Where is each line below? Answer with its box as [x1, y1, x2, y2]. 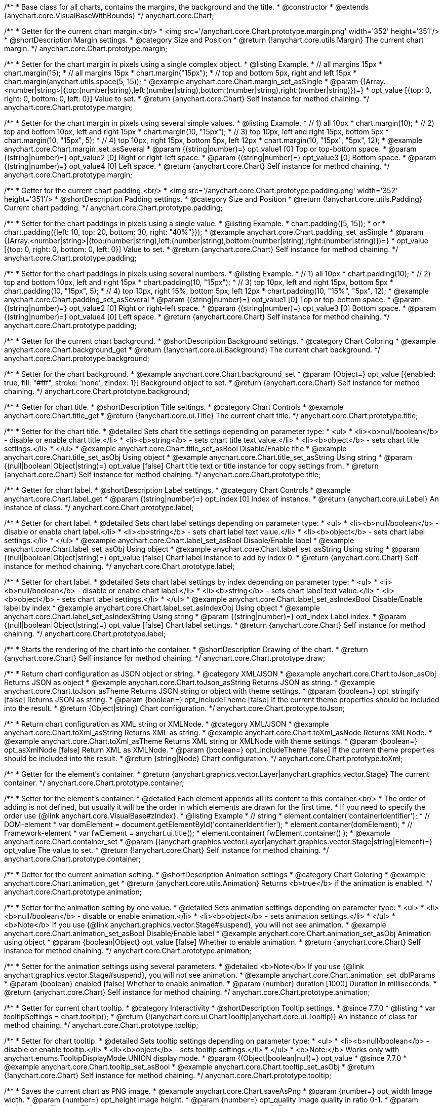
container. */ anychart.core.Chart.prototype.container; [4, 778, 184, 787]
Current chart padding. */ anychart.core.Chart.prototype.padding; [4, 203, 223, 212]
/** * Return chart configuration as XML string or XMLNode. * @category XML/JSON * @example [4, 720, 329, 728]
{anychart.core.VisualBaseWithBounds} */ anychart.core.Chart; [4, 11, 214, 20]
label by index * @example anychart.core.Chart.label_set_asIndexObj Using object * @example [4, 603, 320, 612]
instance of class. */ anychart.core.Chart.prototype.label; [4, 503, 194, 512]
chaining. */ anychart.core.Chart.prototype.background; [4, 387, 190, 396]
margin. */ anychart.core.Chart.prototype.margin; [4, 44, 168, 53]
